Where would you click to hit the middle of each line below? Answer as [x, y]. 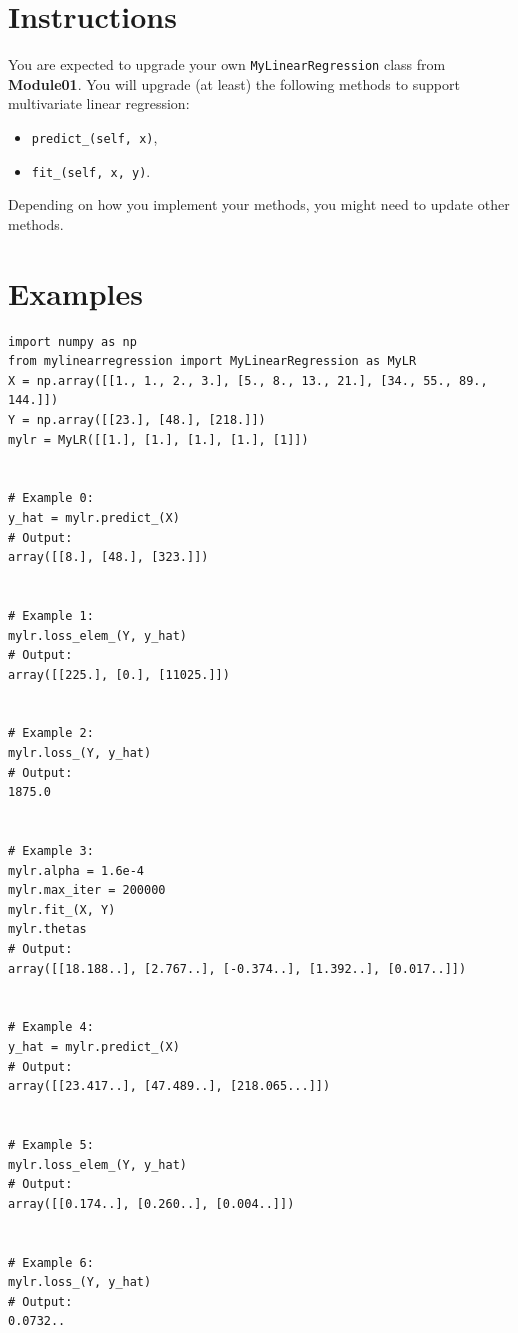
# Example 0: [51, 498]
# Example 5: [51, 1144]
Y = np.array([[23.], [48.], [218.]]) [137, 419]
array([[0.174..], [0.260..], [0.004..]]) [151, 1203]
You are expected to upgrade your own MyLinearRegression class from [227, 64]
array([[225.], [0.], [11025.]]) [119, 674]
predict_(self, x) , [94, 136]
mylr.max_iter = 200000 [87, 890]
